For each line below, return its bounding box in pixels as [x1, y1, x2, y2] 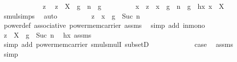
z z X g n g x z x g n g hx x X [43, 1, 224, 11]
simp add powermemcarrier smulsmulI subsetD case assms [3, 39, 234, 49]
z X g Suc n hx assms [3, 29, 92, 40]
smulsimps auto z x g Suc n [3, 10, 140, 21]
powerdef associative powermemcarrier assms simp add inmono [3, 20, 205, 30]
